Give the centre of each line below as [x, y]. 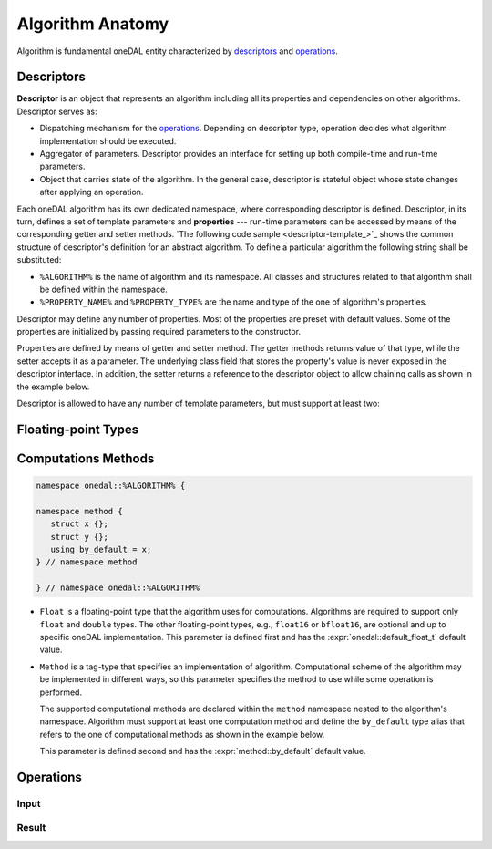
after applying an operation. [92, 192]
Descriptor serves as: [57, 111]
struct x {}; [80, 524]
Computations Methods [86, 458]
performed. [61, 692]
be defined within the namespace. [103, 289]
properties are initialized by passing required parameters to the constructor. [159, 332]
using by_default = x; [101, 550]
